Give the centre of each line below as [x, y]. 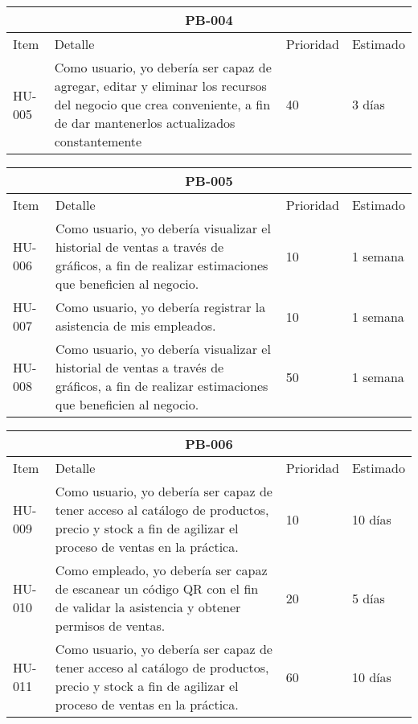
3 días [368, 104]
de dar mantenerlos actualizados [145, 123]
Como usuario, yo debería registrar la [160, 307]
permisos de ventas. [110, 625]
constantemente [98, 141]
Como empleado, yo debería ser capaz [161, 570]
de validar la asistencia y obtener [148, 607]
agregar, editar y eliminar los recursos [160, 86]
